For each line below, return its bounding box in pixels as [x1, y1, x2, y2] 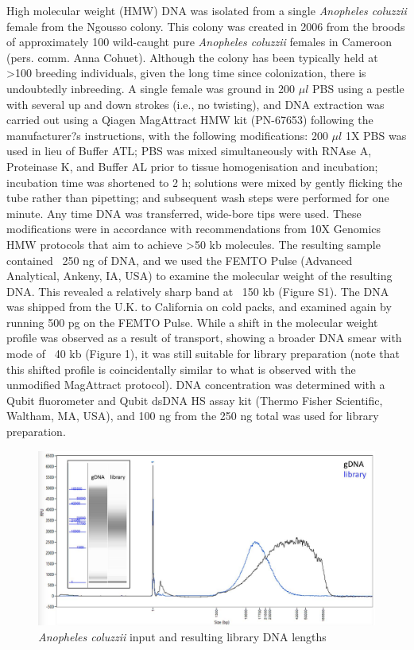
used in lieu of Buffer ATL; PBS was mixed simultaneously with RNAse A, [6, 142, 372, 159]
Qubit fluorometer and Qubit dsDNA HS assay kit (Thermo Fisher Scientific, [6, 391, 383, 408]
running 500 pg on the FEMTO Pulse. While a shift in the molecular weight [6, 313, 378, 330]
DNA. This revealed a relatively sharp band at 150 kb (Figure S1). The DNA [6, 282, 389, 299]
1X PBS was [345, 126, 407, 143]
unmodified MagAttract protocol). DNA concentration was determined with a [6, 376, 385, 393]
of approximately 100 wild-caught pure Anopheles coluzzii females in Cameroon [6, 33, 392, 50]
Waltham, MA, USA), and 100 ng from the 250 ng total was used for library [6, 407, 379, 424]
